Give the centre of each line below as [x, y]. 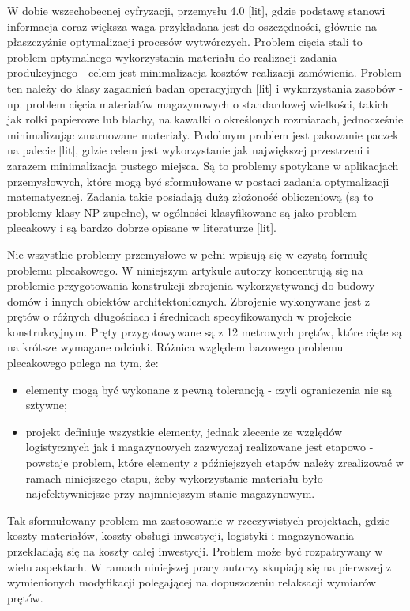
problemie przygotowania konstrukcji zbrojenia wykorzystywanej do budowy [191, 285]
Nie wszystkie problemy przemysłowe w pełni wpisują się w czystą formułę [188, 254]
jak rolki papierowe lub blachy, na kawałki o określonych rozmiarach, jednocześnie [205, 119]
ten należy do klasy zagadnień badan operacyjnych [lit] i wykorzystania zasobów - [205, 87]
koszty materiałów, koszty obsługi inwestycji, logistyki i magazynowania [181, 535]
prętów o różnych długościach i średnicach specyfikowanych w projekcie [179, 316]
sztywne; [46, 405]
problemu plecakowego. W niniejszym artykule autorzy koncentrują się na [185, 269]
